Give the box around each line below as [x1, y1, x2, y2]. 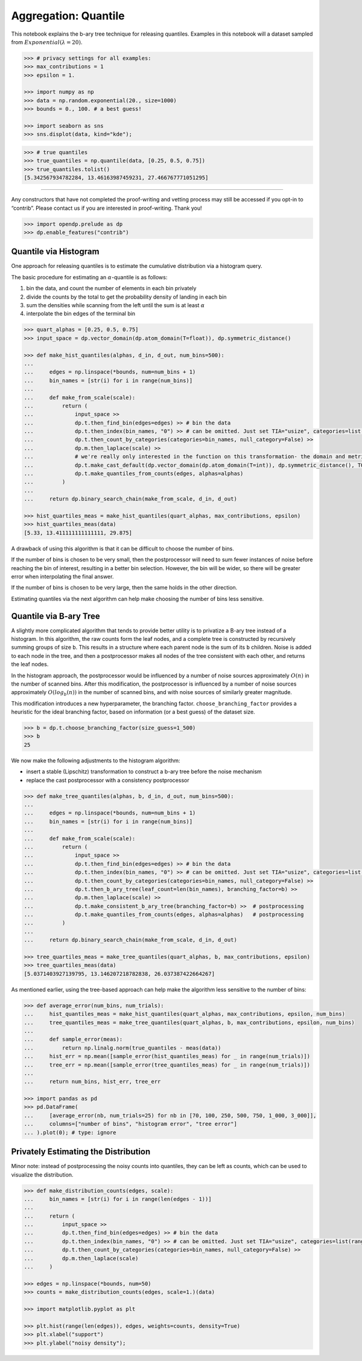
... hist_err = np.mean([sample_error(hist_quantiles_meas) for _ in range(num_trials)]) [24, 1053, 311, 1060]
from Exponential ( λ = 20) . [11, 38, 83, 45]
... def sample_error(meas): [24, 1036, 123, 1043]
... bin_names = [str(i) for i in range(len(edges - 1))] [24, 1195, 212, 1203]
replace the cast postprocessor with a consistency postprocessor [26, 776, 189, 784]
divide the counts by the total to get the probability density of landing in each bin [26, 293, 227, 300]
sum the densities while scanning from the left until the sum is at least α [26, 302, 205, 308]
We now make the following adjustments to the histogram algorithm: [11, 756, 180, 764]
